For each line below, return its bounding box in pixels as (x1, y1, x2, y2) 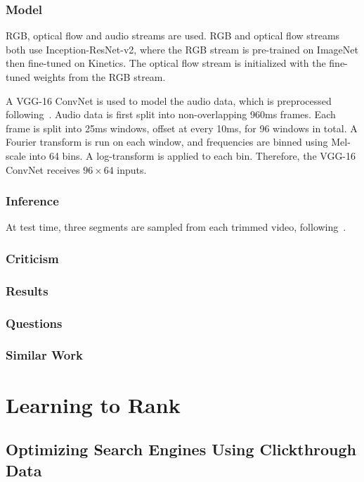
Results (6, 281, 48, 299)
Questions (6, 314, 63, 331)
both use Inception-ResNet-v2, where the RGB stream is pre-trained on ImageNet (6, 42, 358, 56)
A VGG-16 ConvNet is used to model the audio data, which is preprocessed (6, 93, 332, 108)
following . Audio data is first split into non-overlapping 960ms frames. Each (6, 107, 336, 122)
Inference (6, 192, 59, 210)
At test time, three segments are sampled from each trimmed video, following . (6, 220, 346, 234)
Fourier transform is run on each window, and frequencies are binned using (6, 134, 328, 149)
